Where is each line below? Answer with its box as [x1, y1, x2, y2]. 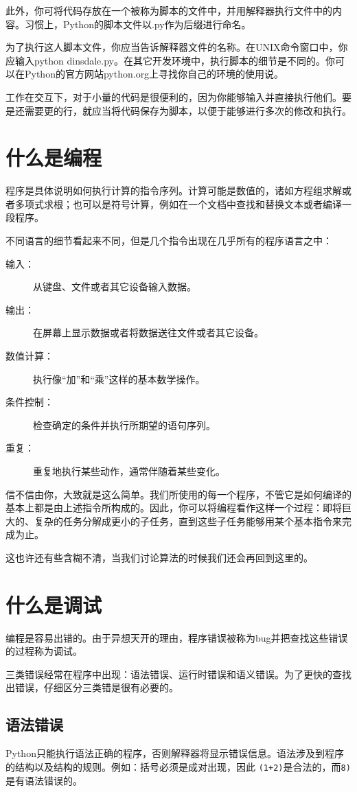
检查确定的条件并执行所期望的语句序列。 [33, 417, 216, 432]
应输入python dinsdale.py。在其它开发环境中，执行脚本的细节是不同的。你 [5, 53, 336, 67]
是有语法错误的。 [5, 773, 82, 787]
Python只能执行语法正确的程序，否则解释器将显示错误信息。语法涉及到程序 [5, 746, 344, 760]
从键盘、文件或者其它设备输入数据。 [33, 279, 196, 294]
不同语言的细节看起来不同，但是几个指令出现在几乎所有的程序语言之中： [5, 233, 332, 248]
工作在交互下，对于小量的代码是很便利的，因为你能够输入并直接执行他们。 [5, 89, 342, 104]
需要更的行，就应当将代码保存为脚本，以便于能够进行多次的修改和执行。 [24, 103, 352, 117]
